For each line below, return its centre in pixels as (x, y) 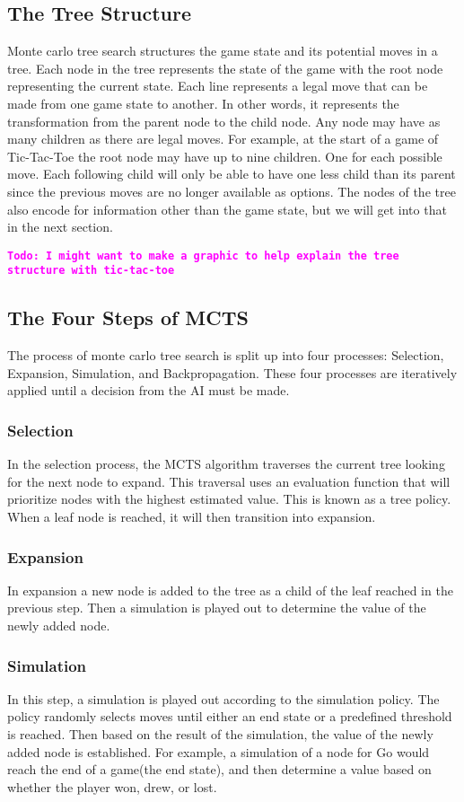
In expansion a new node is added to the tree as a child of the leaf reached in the (230, 590)
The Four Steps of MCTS (128, 317)
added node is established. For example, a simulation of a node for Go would (219, 751)
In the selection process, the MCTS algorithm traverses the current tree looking (226, 464)
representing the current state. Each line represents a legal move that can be (218, 86)
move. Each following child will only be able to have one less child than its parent (232, 174)
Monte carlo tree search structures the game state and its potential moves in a (223, 51)
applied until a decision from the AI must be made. (149, 390)
